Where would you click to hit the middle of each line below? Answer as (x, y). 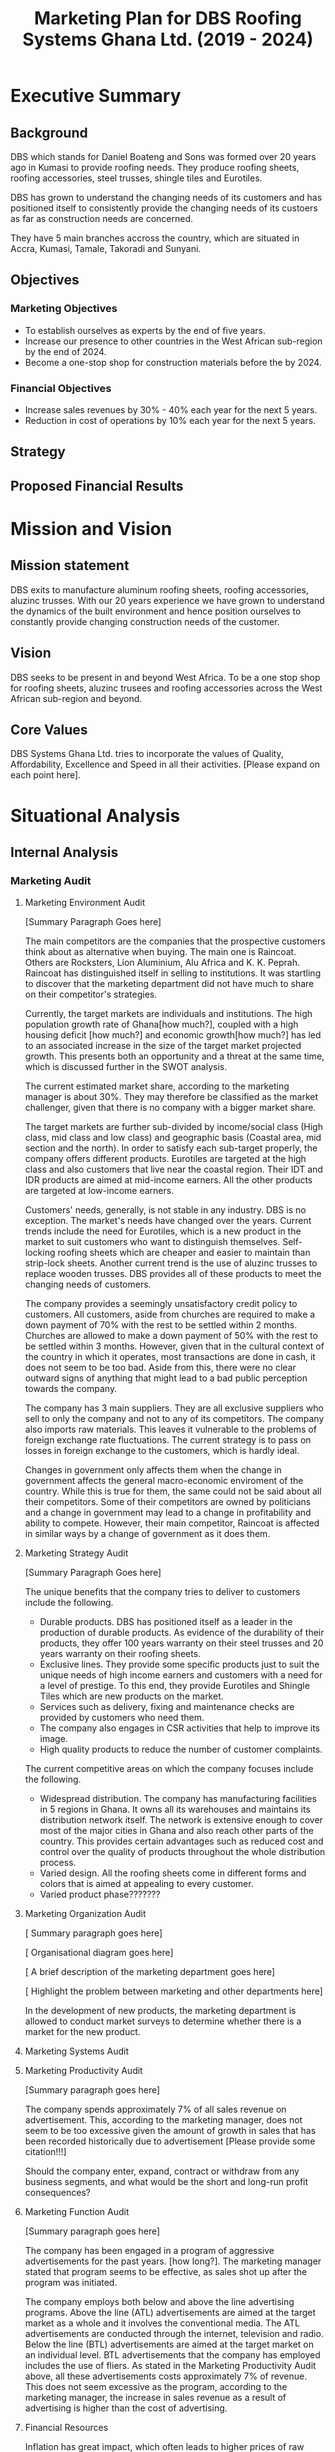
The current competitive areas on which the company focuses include (169, 1769)
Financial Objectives (61, 388)
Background (49, 132)
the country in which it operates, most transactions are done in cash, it (170, 1357)
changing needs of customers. (88, 1284)
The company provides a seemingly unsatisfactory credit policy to (161, 1304)
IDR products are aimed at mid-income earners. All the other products (168, 1180)
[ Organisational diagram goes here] (99, 1953)
